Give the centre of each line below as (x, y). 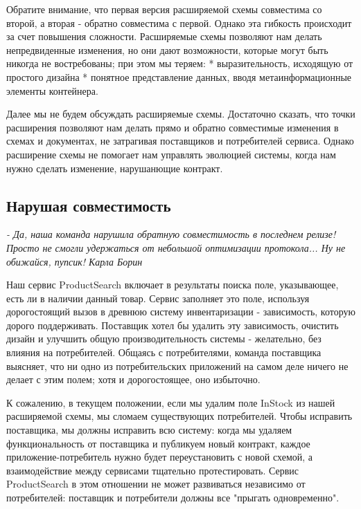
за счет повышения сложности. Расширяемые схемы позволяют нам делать (164, 36)
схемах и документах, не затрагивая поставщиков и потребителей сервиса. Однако (180, 141)
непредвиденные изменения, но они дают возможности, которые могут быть (167, 49)
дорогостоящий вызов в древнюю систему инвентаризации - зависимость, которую (181, 312)
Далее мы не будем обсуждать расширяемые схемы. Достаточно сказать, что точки (181, 114)
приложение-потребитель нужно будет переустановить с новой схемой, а (160, 457)
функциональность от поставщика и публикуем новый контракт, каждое (158, 443)
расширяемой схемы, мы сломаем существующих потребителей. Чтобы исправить (179, 416)
